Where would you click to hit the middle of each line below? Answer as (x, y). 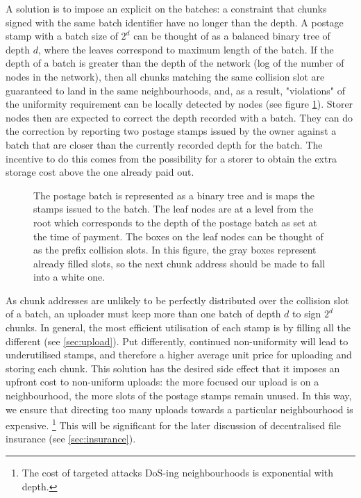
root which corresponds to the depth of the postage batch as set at (175, 222)
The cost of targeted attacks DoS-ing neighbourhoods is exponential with (178, 473)
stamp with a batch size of (62, 36)
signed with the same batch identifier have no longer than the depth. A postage (175, 22)
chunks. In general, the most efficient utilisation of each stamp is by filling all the (178, 327)
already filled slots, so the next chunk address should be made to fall (179, 263)
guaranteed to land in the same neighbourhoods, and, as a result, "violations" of (175, 90)
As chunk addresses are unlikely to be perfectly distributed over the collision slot (177, 300)
